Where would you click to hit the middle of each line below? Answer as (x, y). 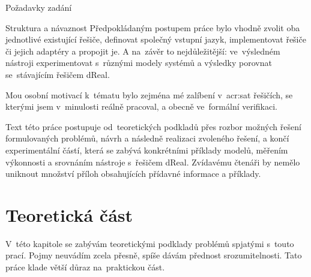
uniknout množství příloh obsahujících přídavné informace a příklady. (133, 174)
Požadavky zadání (39, 7)
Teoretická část (69, 214)
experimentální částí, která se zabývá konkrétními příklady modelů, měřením (147, 150)
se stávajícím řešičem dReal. (58, 74)
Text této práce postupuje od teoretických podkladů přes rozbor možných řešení (153, 126)
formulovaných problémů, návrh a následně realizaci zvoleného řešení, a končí (147, 138)
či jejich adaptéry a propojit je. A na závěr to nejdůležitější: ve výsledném (143, 51)
